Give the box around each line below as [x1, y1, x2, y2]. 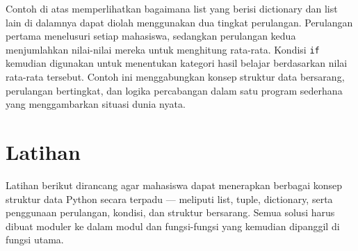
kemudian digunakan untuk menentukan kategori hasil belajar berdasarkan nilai [6, 56, 348, 70]
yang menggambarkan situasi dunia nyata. [6, 97, 186, 111]
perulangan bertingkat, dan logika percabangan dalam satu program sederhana [6, 83, 343, 97]
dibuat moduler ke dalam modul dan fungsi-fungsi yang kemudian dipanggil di [6, 218, 340, 233]
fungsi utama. [6, 232, 64, 247]
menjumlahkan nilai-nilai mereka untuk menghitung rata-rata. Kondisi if [6, 42, 320, 56]
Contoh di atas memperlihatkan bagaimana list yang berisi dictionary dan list [6, 1, 338, 15]
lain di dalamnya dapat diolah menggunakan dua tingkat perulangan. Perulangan [6, 15, 353, 29]
